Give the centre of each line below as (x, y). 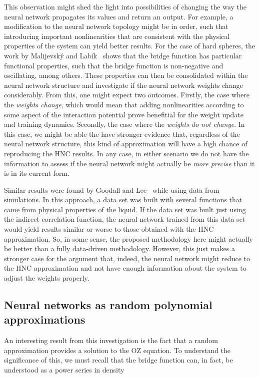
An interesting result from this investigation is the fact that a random (111, 340)
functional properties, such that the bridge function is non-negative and (114, 65)
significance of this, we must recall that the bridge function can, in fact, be (118, 360)
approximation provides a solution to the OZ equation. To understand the (117, 350)
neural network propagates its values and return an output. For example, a (119, 16)
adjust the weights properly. (47, 278)
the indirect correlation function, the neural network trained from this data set (125, 219)
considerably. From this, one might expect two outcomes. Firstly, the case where (127, 95)
